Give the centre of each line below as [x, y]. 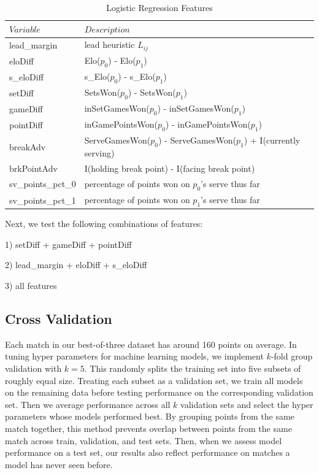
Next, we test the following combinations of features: [104, 224]
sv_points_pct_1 [43, 200]
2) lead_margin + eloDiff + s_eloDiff [76, 265]
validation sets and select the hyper [247, 404]
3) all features [31, 285]
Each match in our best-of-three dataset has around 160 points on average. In [151, 344]
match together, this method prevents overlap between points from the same [148, 428]
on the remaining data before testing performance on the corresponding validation [159, 392]
